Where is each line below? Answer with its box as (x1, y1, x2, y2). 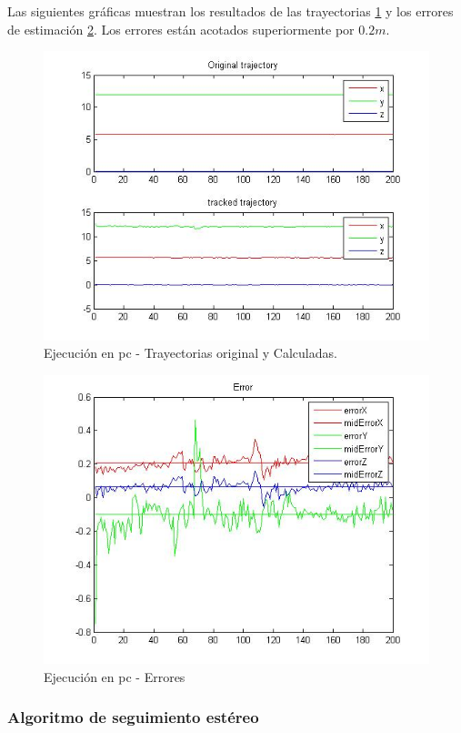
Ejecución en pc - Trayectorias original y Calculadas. (44, 343, 337, 362)
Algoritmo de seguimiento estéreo (7, 706, 259, 728)
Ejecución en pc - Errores (44, 667, 185, 686)
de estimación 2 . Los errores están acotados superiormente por (7, 19, 355, 38)
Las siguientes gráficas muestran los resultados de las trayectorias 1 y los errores (7, 2, 454, 20)
